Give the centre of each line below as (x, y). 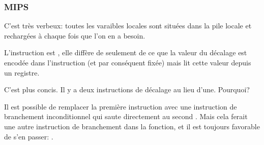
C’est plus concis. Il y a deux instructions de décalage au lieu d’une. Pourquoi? (127, 89)
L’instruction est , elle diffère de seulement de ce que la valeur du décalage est (126, 52)
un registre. (22, 72)
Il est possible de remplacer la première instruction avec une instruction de (121, 106)
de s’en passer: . (29, 136)
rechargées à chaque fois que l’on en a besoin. (75, 35)
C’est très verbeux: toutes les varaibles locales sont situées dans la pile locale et (128, 26)
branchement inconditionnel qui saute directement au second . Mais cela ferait (126, 116)
